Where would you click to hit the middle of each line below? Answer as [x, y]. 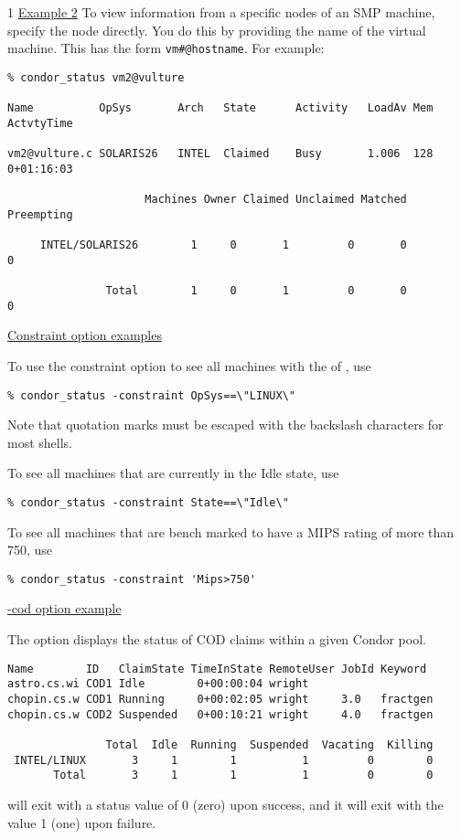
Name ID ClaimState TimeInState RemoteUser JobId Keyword [217, 669]
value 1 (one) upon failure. [82, 822]
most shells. [40, 442]
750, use [30, 550]
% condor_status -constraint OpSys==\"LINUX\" [151, 395]
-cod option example [64, 608]
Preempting [40, 214]
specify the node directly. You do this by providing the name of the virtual [217, 30]
